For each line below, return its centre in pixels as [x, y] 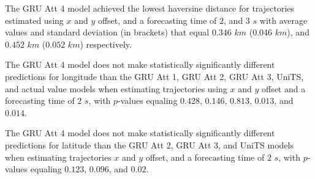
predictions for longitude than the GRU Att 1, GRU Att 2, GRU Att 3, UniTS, [154, 76]
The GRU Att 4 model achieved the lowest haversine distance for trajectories [150, 8]
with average [283, 20]
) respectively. [106, 44]
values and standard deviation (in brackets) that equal [107, 32]
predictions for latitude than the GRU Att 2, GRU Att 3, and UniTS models [150, 144]
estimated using [34, 20]
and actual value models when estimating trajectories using [116, 88]
